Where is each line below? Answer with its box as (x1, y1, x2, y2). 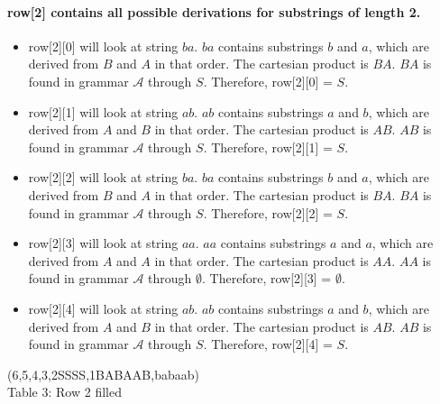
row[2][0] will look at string (28, 36, 179, 55)
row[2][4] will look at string (28, 298, 179, 317)
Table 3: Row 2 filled (7, 382, 122, 401)
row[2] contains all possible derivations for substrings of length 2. (7, 2, 421, 21)
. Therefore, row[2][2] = (203, 203, 333, 222)
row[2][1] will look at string (28, 102, 179, 121)
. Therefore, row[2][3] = (202, 269, 332, 288)
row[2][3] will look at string (28, 234, 179, 252)
